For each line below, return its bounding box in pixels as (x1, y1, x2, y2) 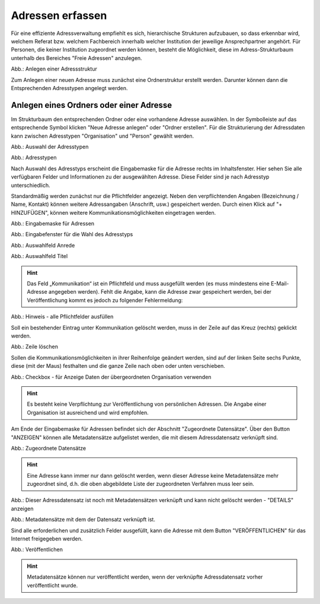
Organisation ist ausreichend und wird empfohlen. (27, 409, 149, 416)
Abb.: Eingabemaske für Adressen (11, 220, 95, 227)
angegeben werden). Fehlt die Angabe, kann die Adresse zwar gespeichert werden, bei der (48, 288, 272, 295)
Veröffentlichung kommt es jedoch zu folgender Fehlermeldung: (27, 297, 183, 304)
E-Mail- (270, 280, 289, 287)
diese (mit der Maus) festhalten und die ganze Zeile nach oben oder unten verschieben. (11, 363, 225, 370)
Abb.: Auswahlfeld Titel (11, 253, 68, 260)
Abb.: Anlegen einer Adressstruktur (11, 65, 97, 72)
